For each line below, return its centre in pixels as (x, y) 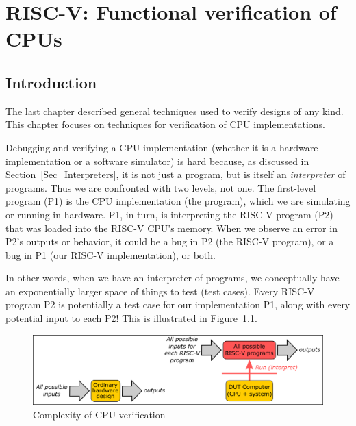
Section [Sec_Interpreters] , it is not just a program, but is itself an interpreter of (176, 174)
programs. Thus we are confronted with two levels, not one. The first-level (161, 187)
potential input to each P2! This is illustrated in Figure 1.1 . (131, 318)
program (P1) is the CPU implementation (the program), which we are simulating (178, 201)
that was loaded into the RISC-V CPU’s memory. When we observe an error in (171, 228)
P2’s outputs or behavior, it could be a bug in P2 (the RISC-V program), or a (170, 241)
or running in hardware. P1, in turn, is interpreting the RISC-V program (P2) (169, 214)
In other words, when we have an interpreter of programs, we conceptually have (173, 278)
